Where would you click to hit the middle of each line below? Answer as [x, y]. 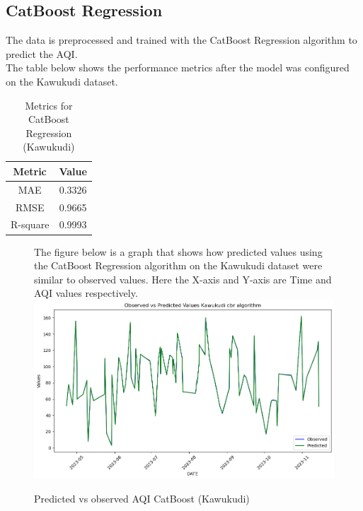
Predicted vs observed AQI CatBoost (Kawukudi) [142, 499]
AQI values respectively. [86, 293]
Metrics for [49, 105]
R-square [30, 224]
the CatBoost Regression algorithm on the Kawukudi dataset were [178, 265]
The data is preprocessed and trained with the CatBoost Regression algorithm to [181, 40]
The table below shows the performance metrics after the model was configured [178, 67]
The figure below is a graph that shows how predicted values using [178, 251]
